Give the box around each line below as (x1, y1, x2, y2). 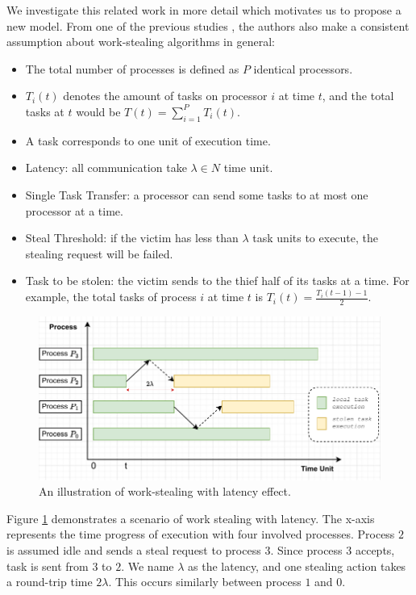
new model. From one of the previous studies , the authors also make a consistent (6, 17, 410, 34)
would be (76, 103, 121, 119)
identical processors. (253, 60, 353, 77)
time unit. (223, 159, 273, 176)
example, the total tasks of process (25, 288, 197, 305)
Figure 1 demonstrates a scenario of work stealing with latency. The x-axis (6, 509, 375, 526)
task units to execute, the (252, 229, 379, 246)
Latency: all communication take (25, 159, 187, 176)
